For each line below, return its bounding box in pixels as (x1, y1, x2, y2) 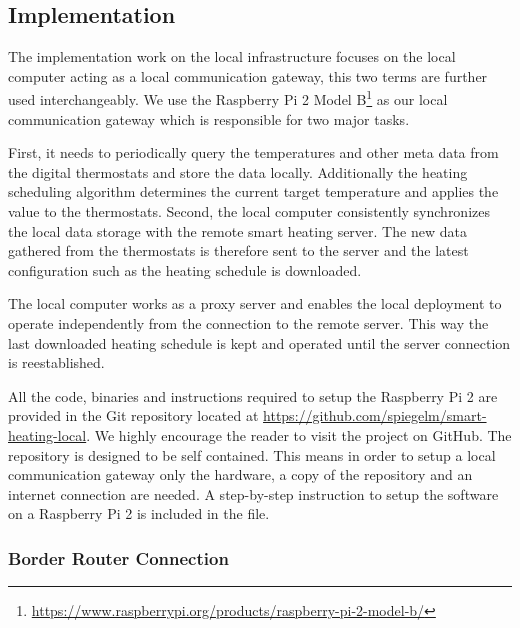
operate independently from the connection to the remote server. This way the (8, 312, 489, 333)
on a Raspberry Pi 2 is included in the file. (8, 503, 270, 524)
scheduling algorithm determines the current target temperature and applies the (8, 181, 499, 202)
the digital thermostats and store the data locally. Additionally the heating (8, 161, 468, 182)
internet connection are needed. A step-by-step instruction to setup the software (8, 483, 499, 504)
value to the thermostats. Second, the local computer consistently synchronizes (8, 201, 490, 222)
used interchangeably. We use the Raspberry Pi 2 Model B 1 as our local (8, 86, 448, 110)
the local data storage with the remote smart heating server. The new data (8, 220, 467, 241)
